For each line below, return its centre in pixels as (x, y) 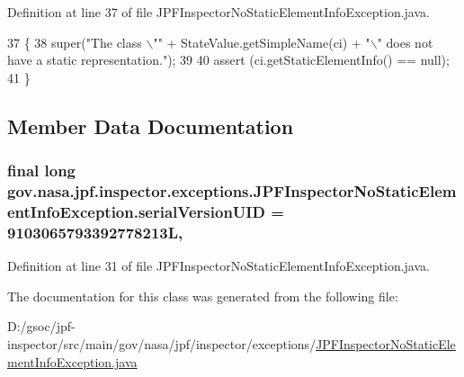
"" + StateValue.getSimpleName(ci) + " (262, 42)
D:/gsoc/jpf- (41, 326)
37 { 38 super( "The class (75, 42)
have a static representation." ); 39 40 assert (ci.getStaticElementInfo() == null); (228, 60)
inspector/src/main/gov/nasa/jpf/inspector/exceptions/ (162, 343)
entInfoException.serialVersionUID (136, 211)
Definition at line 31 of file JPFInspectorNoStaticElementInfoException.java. (219, 266)
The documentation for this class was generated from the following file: (203, 296)
